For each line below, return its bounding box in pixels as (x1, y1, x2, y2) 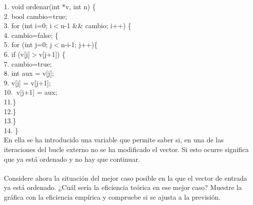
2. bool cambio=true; (4, 11, 67, 21)
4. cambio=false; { (4, 30, 59, 40)
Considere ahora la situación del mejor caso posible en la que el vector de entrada (4, 172, 247, 183)
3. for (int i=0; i (4, 20, 52, 31)
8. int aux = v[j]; (4, 68, 54, 78)
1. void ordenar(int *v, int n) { (4, 1, 96, 11)
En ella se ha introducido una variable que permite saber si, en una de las (4, 135, 224, 145)
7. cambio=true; (4, 58, 52, 68)
